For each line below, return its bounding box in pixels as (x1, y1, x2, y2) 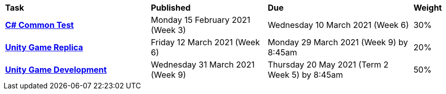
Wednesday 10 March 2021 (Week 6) (267, 20, 409, 30)
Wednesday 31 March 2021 (151, 59, 255, 70)
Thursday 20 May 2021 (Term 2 (267, 59, 389, 70)
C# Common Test (5, 20, 74, 30)
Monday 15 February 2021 (151, 15, 251, 25)
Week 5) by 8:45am (267, 70, 343, 80)
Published (151, 3, 191, 13)
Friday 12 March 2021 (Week (151, 37, 260, 47)
